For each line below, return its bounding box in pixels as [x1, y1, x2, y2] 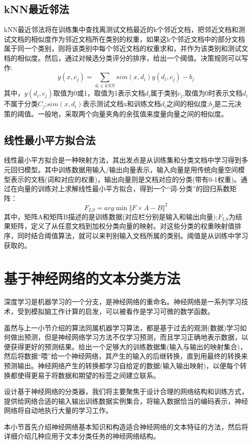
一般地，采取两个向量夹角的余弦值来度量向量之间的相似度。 [37, 108, 228, 118]
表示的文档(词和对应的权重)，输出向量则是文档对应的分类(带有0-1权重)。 [10, 174, 241, 184]
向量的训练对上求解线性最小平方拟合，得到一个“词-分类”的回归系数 [17, 183, 230, 194]
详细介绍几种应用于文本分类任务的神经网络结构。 [4, 431, 160, 441]
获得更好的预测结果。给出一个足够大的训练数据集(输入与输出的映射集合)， [10, 341, 247, 351]
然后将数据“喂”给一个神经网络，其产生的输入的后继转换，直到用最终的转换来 [4, 351, 248, 361]
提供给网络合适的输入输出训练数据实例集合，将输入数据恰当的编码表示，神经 [4, 395, 248, 406]
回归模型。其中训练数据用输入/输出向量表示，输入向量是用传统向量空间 [10, 164, 238, 174]
